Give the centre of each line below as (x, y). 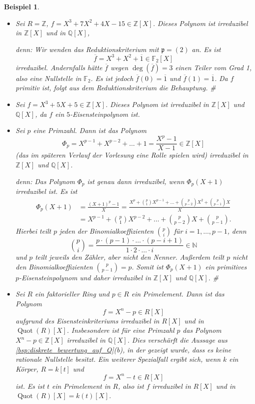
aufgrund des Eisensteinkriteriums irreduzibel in (87, 320)
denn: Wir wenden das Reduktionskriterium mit (87, 49)
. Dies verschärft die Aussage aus (177, 340)
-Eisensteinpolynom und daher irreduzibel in (85, 277)
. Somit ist (147, 266)
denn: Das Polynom (45, 181)
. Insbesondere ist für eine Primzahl (121, 330)
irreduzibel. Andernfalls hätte (59, 67)
